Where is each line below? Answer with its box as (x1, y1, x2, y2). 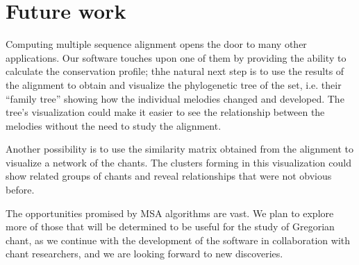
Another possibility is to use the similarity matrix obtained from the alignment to (6, 142, 354, 156)
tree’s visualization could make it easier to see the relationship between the (6, 105, 325, 119)
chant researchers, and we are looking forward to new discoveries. (6, 246, 283, 261)
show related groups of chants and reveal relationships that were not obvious (6, 169, 332, 183)
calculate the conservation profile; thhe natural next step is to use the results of (6, 64, 344, 78)
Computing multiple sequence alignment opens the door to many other (6, 37, 307, 51)
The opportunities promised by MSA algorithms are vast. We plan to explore (6, 205, 334, 220)
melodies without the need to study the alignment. (6, 118, 222, 132)
